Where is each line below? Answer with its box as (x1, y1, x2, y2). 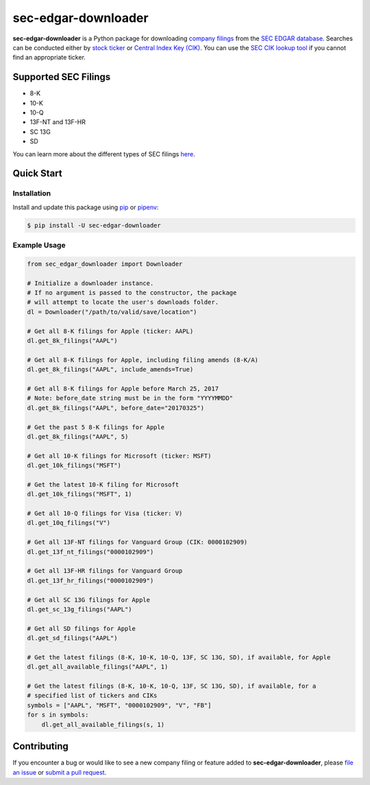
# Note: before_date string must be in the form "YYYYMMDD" (27, 394, 234, 402)
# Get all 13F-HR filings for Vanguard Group (27, 567, 183, 575)
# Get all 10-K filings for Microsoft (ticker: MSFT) (27, 452, 212, 459)
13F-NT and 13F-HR (29, 118, 86, 126)
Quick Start (12, 168, 62, 180)
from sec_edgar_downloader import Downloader (27, 260, 183, 267)
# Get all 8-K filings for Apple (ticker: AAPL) (27, 327, 194, 335)
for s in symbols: (27, 711, 89, 719)
